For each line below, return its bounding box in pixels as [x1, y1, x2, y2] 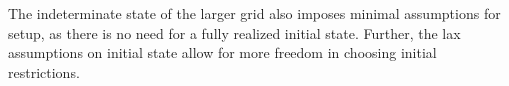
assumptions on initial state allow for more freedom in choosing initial [8, 42, 437, 63]
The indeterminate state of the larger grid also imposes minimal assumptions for [8, 3, 501, 23]
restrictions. [8, 61, 80, 82]
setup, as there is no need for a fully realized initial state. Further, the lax [8, 22, 461, 43]
